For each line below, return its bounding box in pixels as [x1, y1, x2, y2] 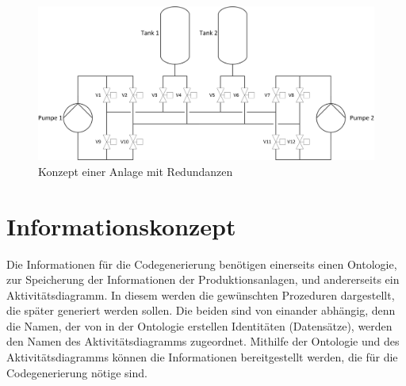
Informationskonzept [6, 209, 236, 242]
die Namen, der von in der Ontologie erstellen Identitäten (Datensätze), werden [6, 317, 393, 334]
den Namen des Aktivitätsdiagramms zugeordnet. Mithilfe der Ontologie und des [6, 333, 400, 350]
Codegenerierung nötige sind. [6, 364, 147, 380]
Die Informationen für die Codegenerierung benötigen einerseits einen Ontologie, [6, 255, 397, 272]
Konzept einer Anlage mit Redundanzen [38, 162, 233, 179]
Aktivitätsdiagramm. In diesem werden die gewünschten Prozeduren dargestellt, [6, 286, 395, 303]
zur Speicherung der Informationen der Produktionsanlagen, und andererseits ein [6, 271, 400, 288]
